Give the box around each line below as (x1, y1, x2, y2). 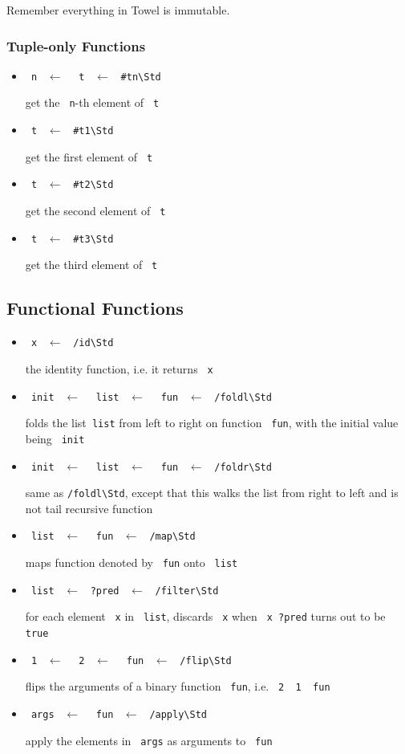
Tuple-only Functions (6, 35, 146, 55)
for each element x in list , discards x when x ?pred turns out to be (25, 608, 386, 625)
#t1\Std (73, 125, 114, 137)
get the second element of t (25, 202, 166, 219)
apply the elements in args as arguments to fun (25, 732, 273, 748)
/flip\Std (180, 654, 232, 666)
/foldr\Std (214, 461, 272, 473)
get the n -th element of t (25, 94, 160, 111)
